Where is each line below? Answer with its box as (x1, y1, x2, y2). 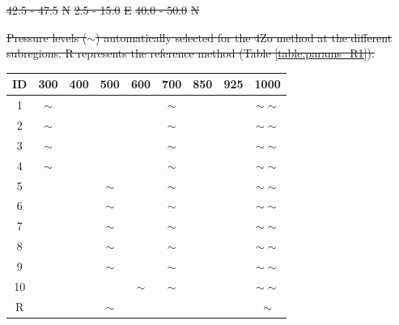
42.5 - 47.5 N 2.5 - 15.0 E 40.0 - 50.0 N (6, 2, 200, 18)
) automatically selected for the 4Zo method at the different (96, 28, 393, 45)
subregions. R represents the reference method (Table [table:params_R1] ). (6, 45, 375, 62)
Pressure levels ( (6, 28, 87, 45)
